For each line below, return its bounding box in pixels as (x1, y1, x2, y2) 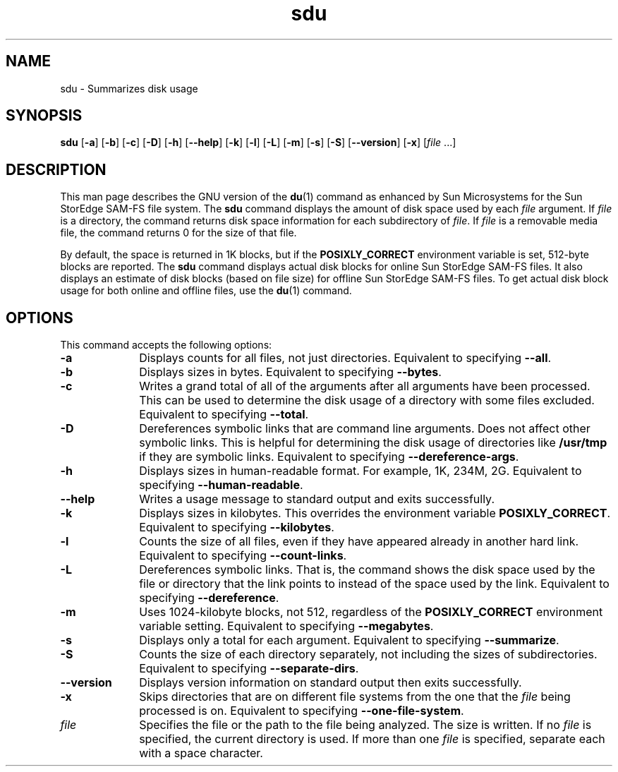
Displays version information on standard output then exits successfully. (139, 675, 522, 690)
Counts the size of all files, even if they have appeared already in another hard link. (139, 534, 579, 549)
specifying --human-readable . (139, 478, 303, 493)
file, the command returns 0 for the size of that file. (60, 227, 297, 239)
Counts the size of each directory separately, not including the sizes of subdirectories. (139, 647, 598, 662)
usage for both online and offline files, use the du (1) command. (60, 284, 352, 297)
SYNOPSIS (6, 107, 83, 125)
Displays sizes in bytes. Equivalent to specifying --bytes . (139, 365, 442, 380)
